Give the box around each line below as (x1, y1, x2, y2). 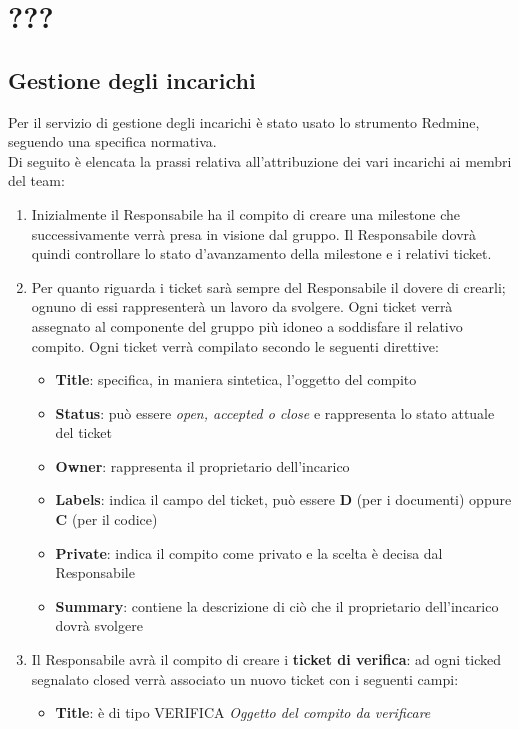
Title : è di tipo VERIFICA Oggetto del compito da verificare (55, 702, 431, 723)
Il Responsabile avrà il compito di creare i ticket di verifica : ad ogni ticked (31, 649, 502, 670)
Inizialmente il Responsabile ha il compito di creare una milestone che (31, 203, 461, 224)
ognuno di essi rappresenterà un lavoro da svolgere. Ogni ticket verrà (31, 296, 453, 317)
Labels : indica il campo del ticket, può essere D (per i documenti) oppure (55, 489, 512, 510)
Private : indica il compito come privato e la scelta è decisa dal (55, 542, 443, 563)
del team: (8, 170, 65, 191)
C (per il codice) (55, 509, 158, 530)
